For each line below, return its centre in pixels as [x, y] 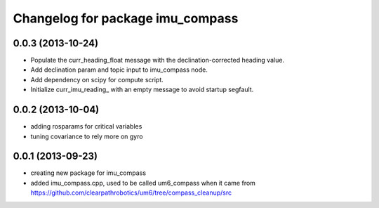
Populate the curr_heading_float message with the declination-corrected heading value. [157, 60]
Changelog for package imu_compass [126, 18]
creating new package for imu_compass [88, 173]
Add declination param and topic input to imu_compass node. [119, 70]
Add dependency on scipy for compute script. [97, 79]
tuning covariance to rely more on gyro [87, 136]
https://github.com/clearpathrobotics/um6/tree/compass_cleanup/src [131, 193]
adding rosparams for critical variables [86, 126]
